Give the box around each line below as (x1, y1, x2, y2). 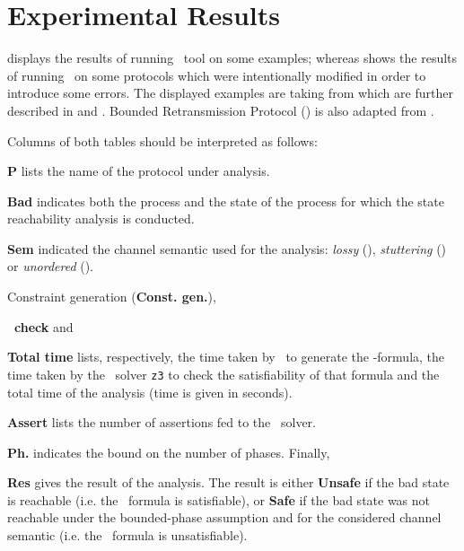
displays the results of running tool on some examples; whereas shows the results (7, 48, 458, 67)
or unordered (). (7, 257, 94, 275)
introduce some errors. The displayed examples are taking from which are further (7, 83, 453, 102)
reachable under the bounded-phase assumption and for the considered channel (7, 508, 442, 527)
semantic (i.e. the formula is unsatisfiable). (7, 526, 248, 545)
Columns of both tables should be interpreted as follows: (7, 131, 318, 150)
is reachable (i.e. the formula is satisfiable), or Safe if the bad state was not (7, 490, 431, 509)
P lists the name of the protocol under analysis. (7, 162, 270, 180)
